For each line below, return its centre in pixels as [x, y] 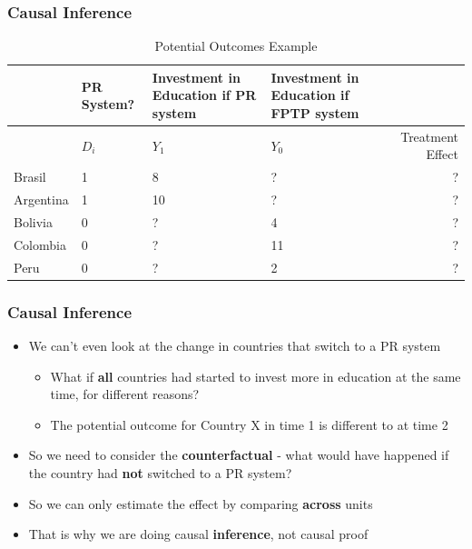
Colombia [40, 244]
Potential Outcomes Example [236, 46]
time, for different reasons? [125, 394]
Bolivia [33, 221]
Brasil [30, 177]
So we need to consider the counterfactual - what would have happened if [239, 455]
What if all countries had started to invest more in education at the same [256, 376]
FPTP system [315, 113]
